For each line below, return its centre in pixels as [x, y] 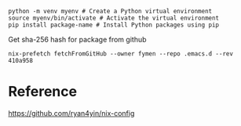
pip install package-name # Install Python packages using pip [114, 25]
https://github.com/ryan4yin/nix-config [71, 113]
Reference [42, 92]
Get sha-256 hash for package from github [77, 40]
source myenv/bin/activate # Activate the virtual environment [114, 18]
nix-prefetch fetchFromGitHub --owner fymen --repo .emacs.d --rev [121, 54]
